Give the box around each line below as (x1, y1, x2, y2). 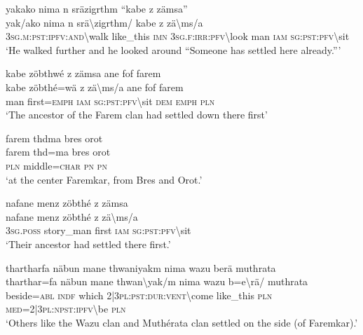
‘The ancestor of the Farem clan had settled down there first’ (6, 107, 268, 122)
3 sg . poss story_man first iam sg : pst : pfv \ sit (6, 223, 191, 238)
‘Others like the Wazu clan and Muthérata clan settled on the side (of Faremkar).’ (6, 315, 358, 329)
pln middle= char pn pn (6, 158, 107, 172)
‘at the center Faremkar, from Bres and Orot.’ (6, 172, 203, 186)
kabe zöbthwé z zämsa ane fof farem (6, 66, 161, 81)
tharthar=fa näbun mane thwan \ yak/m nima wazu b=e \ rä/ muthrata (6, 274, 308, 289)
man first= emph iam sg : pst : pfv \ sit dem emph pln (6, 93, 215, 108)
